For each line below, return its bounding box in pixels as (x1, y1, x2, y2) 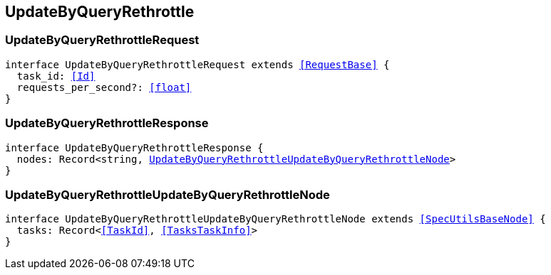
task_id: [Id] (16, 70, 96, 82)
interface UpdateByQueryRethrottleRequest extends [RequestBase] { (5, 58, 390, 70)
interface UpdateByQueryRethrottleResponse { (5, 141, 264, 153)
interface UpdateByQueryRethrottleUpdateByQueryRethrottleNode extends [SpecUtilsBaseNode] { (5, 213, 546, 225)
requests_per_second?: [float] (16, 81, 192, 93)
